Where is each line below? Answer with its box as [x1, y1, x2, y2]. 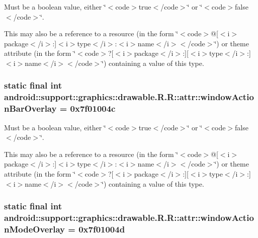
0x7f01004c [70, 102, 116, 115]
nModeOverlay [4, 222, 65, 235]
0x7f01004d [78, 222, 125, 235]
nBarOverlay [4, 102, 57, 115]
